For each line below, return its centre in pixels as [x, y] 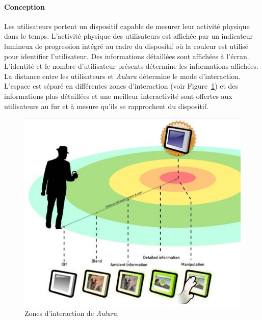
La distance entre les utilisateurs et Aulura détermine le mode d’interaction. [123, 76]
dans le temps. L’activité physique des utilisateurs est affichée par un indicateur [129, 36]
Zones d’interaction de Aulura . [72, 313]
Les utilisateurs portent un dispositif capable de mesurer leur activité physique [127, 26]
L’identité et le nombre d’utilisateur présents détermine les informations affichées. [131, 66]
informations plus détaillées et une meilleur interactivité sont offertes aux [118, 96]
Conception [24, 6]
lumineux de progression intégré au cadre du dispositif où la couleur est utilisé [126, 46]
